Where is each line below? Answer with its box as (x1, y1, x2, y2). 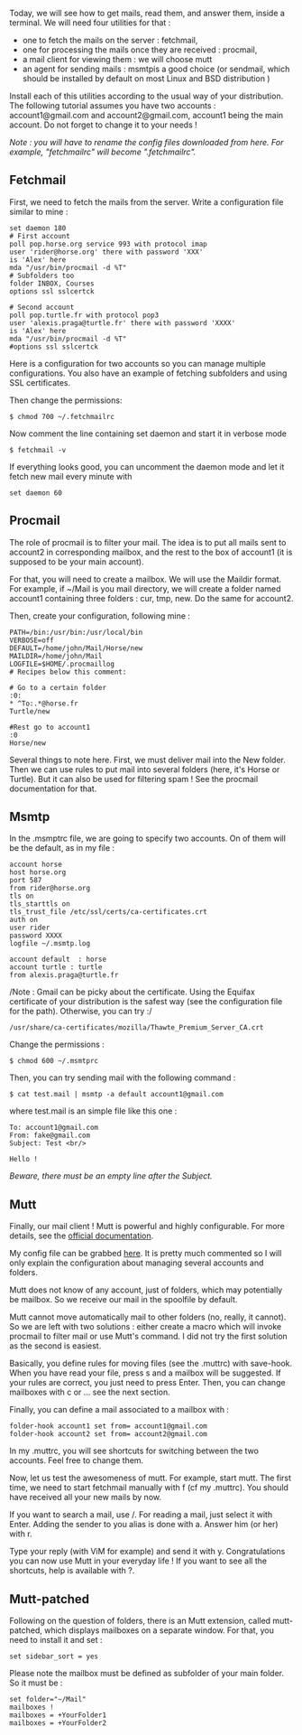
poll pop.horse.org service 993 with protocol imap (9, 239, 207, 248)
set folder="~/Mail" (9, 1695, 87, 1704)
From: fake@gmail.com (9, 1131, 91, 1141)
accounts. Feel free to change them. (9, 1455, 144, 1466)
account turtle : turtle (9, 963, 103, 972)
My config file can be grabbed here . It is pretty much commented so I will (9, 1248, 282, 1259)
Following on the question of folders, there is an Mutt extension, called (9, 1616, 271, 1627)
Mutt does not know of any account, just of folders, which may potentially (9, 1284, 283, 1295)
